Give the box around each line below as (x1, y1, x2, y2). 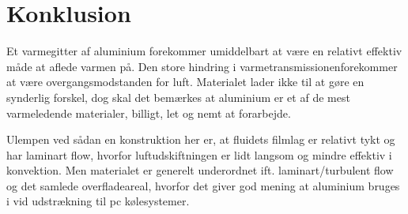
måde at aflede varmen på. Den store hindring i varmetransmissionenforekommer (6, 58, 398, 74)
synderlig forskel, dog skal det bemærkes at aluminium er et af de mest (6, 88, 350, 105)
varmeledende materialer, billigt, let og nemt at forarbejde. (6, 104, 291, 121)
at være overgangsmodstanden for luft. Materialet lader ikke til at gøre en (6, 73, 365, 90)
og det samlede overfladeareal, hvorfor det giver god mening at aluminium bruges (6, 177, 400, 193)
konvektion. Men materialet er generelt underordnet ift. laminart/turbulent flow (6, 162, 394, 178)
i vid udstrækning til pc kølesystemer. (6, 193, 190, 209)
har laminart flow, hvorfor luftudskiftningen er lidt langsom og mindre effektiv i (6, 146, 392, 163)
